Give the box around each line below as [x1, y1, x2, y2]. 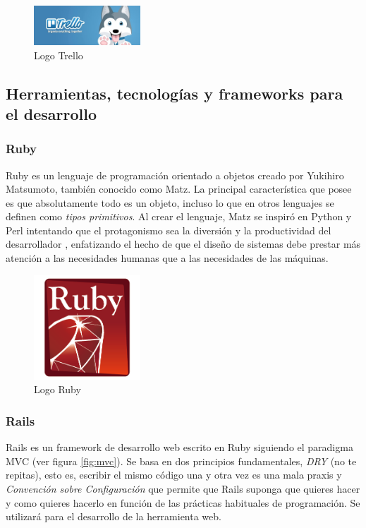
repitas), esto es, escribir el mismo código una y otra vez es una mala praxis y [6, 467, 342, 482]
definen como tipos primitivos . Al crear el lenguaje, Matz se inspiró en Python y [6, 209, 352, 224]
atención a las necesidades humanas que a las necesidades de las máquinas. [6, 251, 329, 265]
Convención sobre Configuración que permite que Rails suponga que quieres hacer [6, 481, 360, 496]
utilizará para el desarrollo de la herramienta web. [6, 509, 221, 524]
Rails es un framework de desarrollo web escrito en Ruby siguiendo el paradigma [6, 440, 353, 455]
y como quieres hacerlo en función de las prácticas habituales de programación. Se [6, 495, 360, 510]
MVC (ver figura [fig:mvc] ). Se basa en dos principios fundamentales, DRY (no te [6, 453, 357, 468]
